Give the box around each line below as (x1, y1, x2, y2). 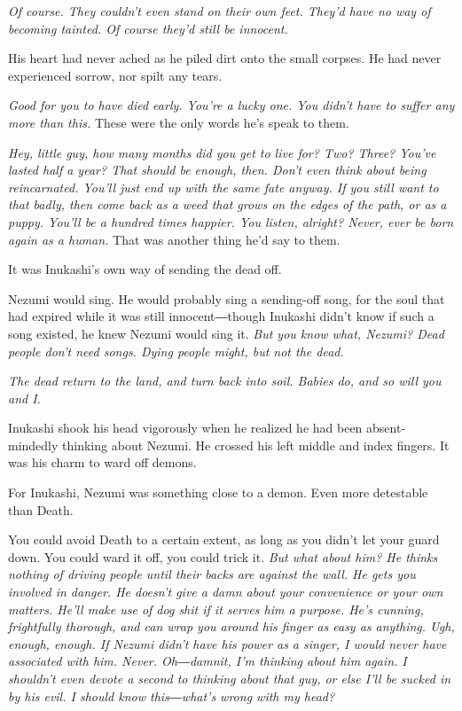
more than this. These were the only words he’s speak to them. (8, 113, 349, 131)
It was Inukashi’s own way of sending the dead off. (8, 260, 282, 278)
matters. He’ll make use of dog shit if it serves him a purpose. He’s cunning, (8, 599, 424, 618)
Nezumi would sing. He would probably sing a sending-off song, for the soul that (8, 289, 445, 308)
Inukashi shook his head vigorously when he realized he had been (8, 418, 363, 437)
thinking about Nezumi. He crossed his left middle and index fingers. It (62, 435, 450, 454)
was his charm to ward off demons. (8, 453, 197, 472)
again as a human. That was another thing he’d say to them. (8, 230, 341, 248)
